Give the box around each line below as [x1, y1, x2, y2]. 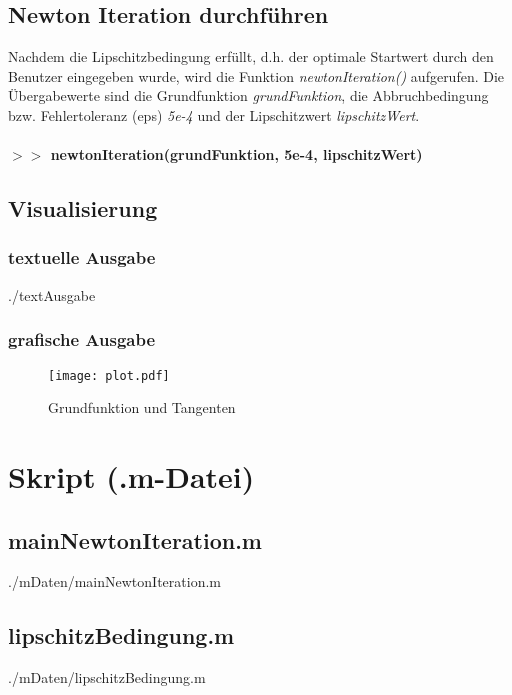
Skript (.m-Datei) [8, 456, 255, 497]
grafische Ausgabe [8, 327, 156, 352]
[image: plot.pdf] [48, 368, 170, 383]
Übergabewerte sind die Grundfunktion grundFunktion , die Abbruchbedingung [8, 85, 489, 106]
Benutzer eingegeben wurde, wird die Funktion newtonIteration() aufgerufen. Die [8, 65, 505, 86]
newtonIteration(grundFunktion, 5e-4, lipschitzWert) [50, 144, 423, 165]
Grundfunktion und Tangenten [48, 397, 236, 418]
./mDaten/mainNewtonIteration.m [8, 571, 221, 592]
